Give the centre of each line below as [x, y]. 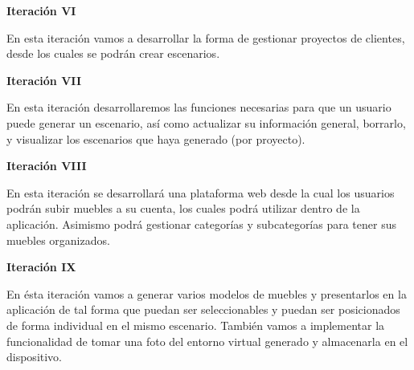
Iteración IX [41, 267]
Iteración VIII [47, 166]
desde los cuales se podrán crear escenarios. [113, 53]
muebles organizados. [58, 240]
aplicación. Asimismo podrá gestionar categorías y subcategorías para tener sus [201, 224]
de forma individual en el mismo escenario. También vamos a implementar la [196, 325]
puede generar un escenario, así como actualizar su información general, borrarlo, [206, 122]
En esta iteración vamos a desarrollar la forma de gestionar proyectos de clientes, [206, 37]
